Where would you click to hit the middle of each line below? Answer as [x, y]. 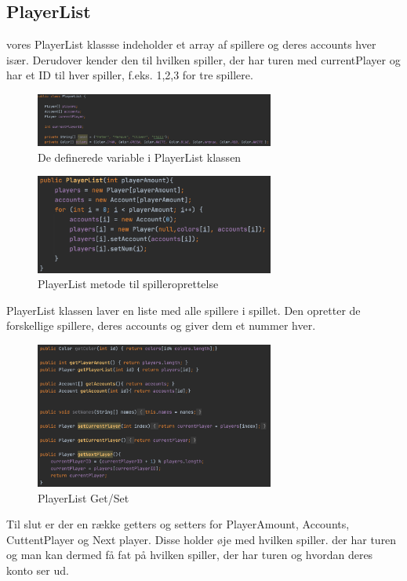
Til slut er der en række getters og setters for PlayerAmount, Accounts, [178, 524]
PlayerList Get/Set [84, 497]
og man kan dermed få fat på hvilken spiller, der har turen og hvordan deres [190, 555]
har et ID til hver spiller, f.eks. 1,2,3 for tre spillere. [130, 75]
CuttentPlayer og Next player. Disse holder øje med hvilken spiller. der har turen [202, 539]
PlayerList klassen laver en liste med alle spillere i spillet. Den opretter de [184, 310]
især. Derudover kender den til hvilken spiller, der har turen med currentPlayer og [203, 59]
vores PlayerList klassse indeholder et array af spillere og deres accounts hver [191, 44]
